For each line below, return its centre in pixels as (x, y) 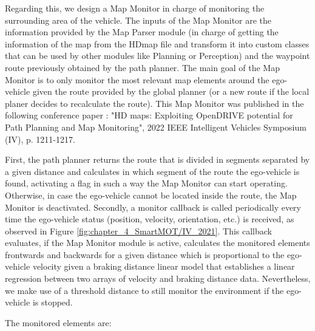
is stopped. (52, 302)
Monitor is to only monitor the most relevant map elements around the (137, 79)
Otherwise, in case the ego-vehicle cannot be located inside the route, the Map (151, 195)
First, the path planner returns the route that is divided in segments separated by (157, 159)
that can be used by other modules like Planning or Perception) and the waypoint (157, 56)
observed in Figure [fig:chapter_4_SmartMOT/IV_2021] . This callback (138, 230)
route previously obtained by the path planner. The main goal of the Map (142, 67)
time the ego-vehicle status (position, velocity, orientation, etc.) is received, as (150, 219)
